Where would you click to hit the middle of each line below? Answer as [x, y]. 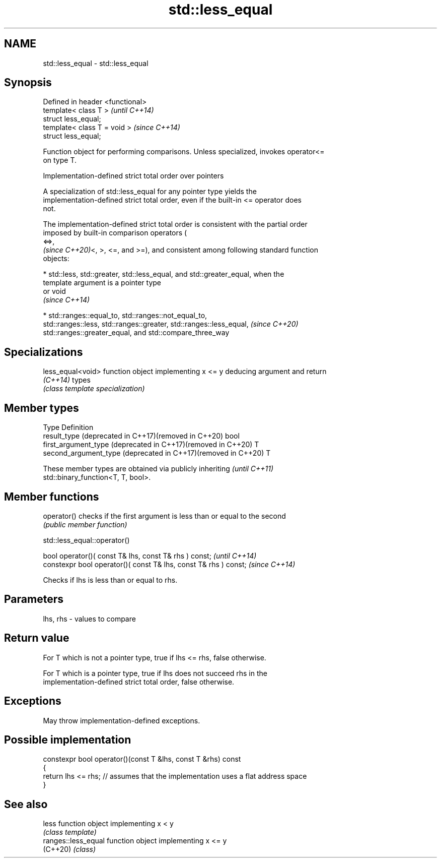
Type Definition [68, 427]
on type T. [60, 160]
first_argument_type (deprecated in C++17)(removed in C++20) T [151, 445]
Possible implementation [68, 740]
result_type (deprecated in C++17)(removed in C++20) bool [141, 436]
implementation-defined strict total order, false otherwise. [139, 682]
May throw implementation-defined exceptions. [122, 720]
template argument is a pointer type [102, 283]
